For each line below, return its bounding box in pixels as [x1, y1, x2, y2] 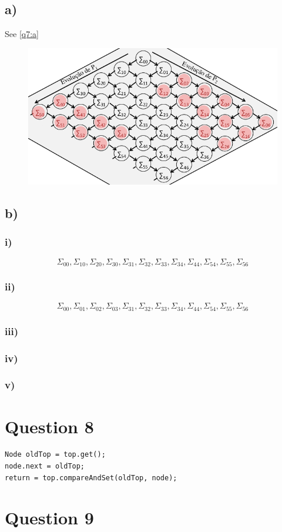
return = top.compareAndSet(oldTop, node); [5, 473, 177, 482]
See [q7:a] [5, 28, 39, 40]
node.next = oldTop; [5, 462, 85, 471]
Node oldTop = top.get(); [5, 450, 106, 459]
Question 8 [5, 414, 94, 438]
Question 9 [5, 506, 94, 530]
